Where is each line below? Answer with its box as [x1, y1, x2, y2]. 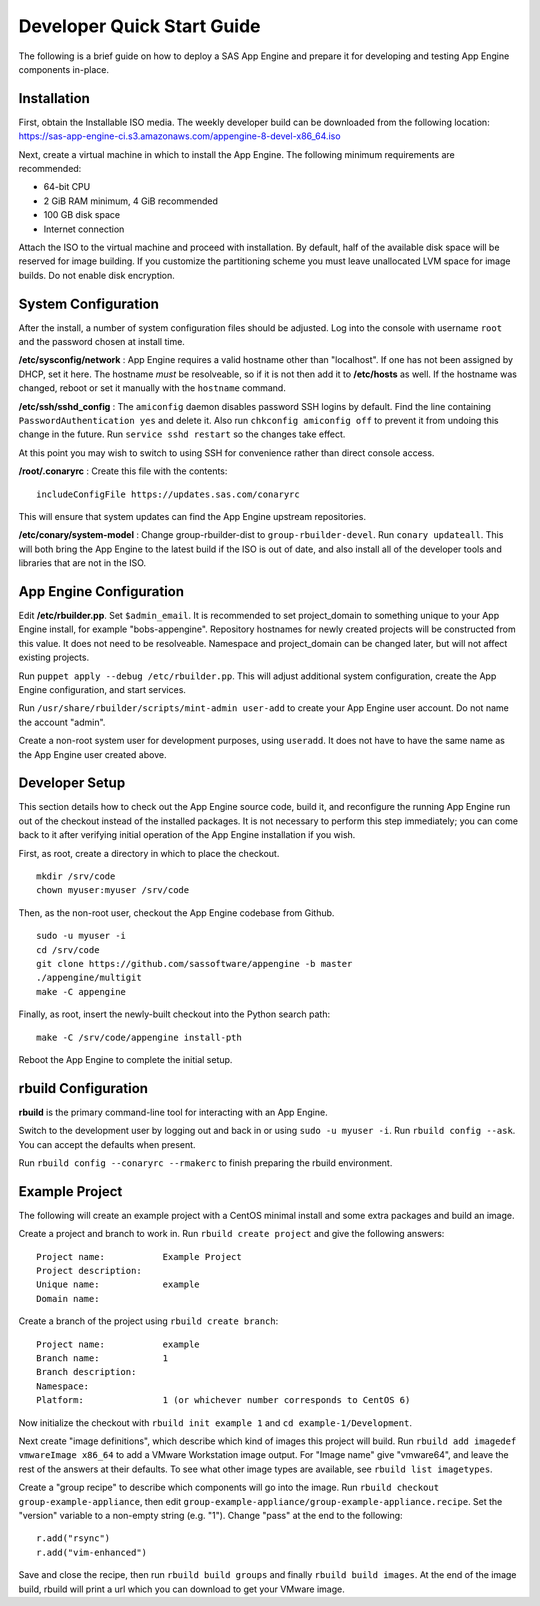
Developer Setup [18, 775, 126, 792]
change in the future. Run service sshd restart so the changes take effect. [18, 428, 346, 440]
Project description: [36, 1265, 142, 1277]
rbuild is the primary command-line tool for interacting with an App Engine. [18, 1106, 329, 1118]
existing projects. [18, 651, 90, 664]
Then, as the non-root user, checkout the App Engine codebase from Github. [18, 906, 335, 919]
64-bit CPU [43, 181, 91, 193]
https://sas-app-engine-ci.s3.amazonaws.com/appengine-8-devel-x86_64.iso [18, 130, 341, 142]
